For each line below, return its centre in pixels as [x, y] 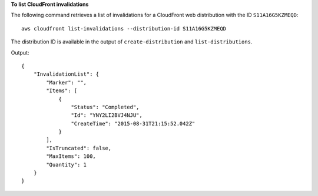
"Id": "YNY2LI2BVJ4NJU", [107, 115]
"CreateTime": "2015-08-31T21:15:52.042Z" [133, 124]
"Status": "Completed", [105, 107]
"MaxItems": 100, [71, 156]
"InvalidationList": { [66, 74]
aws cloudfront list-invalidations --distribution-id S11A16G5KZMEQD [124, 28]
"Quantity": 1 [67, 165]
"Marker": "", [67, 82]
